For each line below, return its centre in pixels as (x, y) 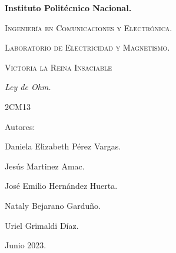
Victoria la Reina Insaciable (59, 67)
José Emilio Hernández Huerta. (61, 186)
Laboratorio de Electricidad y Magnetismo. (87, 47)
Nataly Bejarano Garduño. (53, 205)
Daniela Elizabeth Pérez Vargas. (63, 146)
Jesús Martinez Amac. (45, 166)
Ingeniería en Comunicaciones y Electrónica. (89, 27)
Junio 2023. (26, 245)
